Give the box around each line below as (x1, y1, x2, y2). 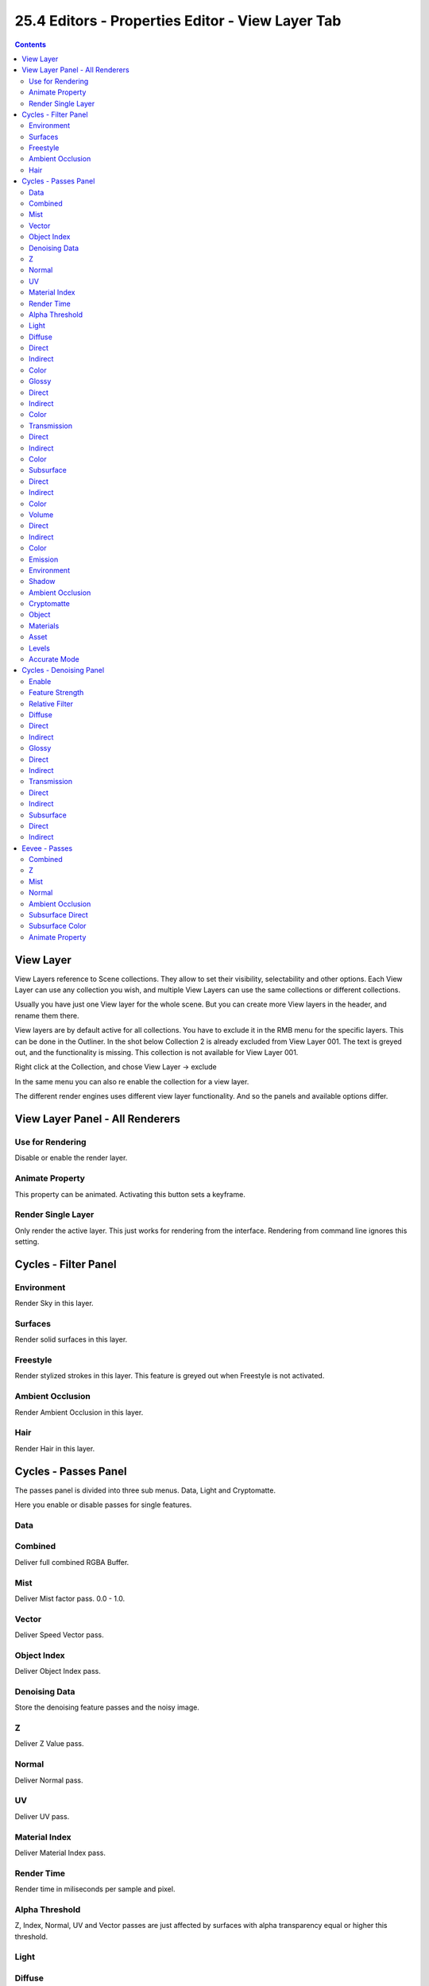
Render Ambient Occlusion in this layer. (14, 1407, 144, 1417)
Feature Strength (29, 688, 84, 697)
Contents (14, 40, 47, 49)
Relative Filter (29, 699, 74, 709)
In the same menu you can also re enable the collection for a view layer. (14, 1076, 249, 1086)
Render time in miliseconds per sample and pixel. (14, 1884, 176, 1894)
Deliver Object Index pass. (14, 1667, 101, 1676)
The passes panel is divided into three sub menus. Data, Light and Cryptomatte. (14, 1486, 276, 1495)
